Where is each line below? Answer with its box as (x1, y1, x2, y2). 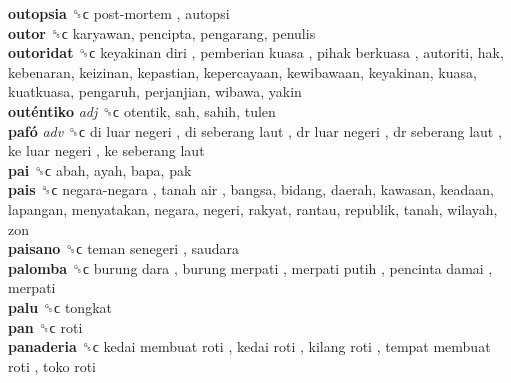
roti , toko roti (8, 355, 96, 376)
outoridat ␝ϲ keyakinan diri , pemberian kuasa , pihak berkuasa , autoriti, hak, (8, 42, 504, 63)
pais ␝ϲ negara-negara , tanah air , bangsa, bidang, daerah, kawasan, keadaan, (8, 179, 494, 200)
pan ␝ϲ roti (8, 316, 83, 337)
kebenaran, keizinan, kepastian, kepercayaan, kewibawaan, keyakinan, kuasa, (8, 61, 477, 82)
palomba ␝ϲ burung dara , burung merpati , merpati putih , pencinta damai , (8, 257, 493, 278)
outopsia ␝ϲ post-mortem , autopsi (8, 3, 230, 23)
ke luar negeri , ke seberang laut (8, 140, 205, 161)
